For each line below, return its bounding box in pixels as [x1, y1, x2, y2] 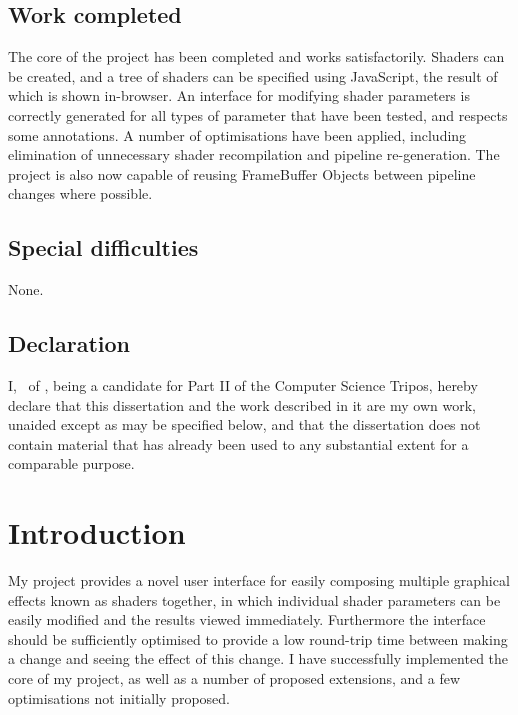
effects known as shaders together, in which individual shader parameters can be [8, 589, 501, 610]
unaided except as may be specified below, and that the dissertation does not [8, 414, 481, 435]
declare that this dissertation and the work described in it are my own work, [8, 394, 476, 415]
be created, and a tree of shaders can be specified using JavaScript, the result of [8, 65, 498, 86]
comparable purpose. [8, 453, 135, 474]
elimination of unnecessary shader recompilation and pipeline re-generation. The [8, 144, 500, 165]
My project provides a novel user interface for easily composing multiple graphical [8, 570, 510, 591]
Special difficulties [8, 232, 199, 263]
